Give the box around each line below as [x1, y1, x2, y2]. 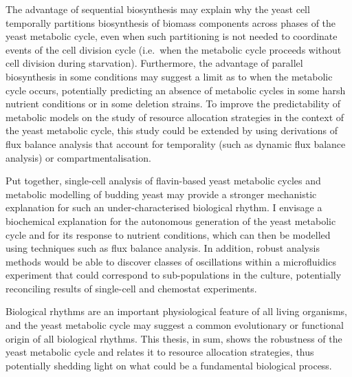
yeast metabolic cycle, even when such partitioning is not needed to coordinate [5, 29, 338, 43]
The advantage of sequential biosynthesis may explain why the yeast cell [5, 2, 310, 16]
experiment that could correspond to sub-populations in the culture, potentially [5, 268, 342, 282]
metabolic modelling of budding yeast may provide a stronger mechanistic [5, 186, 317, 201]
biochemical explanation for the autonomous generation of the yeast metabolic [5, 213, 336, 228]
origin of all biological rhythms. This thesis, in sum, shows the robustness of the [5, 331, 342, 345]
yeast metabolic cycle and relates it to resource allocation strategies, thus [5, 345, 314, 359]
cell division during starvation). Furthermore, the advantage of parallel [5, 56, 303, 70]
